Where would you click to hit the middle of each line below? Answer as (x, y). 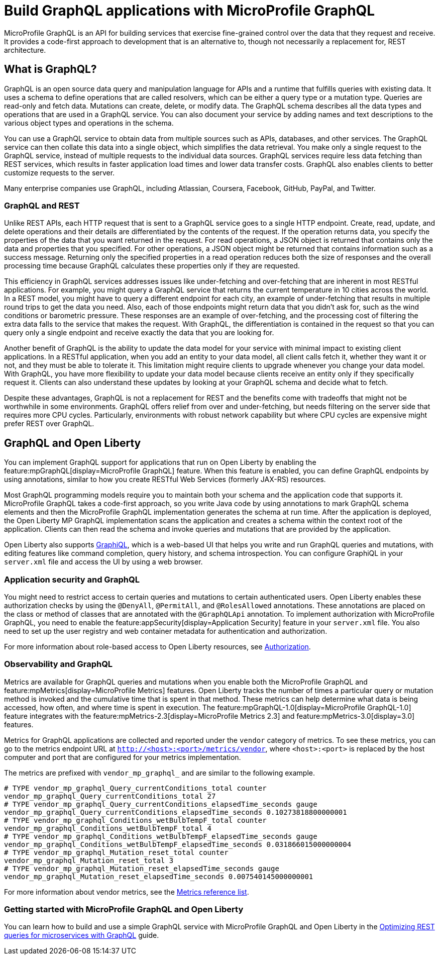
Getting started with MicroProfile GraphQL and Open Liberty (124, 909)
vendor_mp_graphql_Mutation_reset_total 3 (89, 860)
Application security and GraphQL (72, 579)
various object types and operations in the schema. (89, 123)
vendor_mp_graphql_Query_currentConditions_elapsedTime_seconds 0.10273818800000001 (176, 812)
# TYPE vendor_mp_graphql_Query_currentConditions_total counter (135, 788)
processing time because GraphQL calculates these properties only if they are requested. (152, 266)
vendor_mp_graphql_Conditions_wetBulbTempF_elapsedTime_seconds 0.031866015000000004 (178, 844)
